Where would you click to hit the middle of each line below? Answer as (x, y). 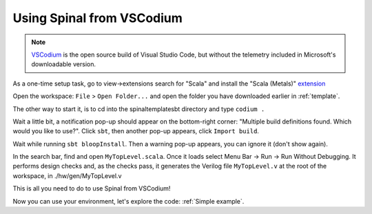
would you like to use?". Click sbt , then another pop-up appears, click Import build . (136, 131)
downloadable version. (64, 64)
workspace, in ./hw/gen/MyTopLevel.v (67, 175)
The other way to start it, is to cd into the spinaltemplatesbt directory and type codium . (139, 109)
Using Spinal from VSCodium (97, 18)
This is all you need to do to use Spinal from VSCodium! (92, 188)
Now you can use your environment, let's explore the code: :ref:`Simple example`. (128, 201)
